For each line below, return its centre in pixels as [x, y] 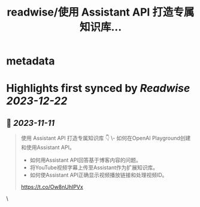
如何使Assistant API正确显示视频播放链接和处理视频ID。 [99, 175]
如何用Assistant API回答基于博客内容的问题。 [86, 160]
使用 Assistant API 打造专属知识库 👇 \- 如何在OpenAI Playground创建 [106, 138]
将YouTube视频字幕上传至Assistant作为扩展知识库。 [94, 168]
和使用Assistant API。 [48, 147]
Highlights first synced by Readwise [98, 89]
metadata [31, 61]
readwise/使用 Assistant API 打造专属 [101, 12]
